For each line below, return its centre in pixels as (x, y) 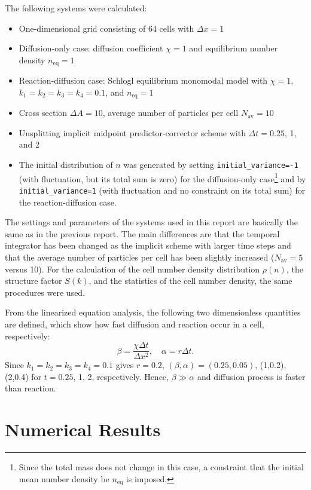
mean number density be (64, 478)
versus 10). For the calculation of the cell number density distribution (132, 269)
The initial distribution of (66, 165)
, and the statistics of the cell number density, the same (190, 281)
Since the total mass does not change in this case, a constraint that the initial (161, 467)
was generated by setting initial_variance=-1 (211, 165)
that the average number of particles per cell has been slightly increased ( (140, 257)
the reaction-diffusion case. (68, 202)
